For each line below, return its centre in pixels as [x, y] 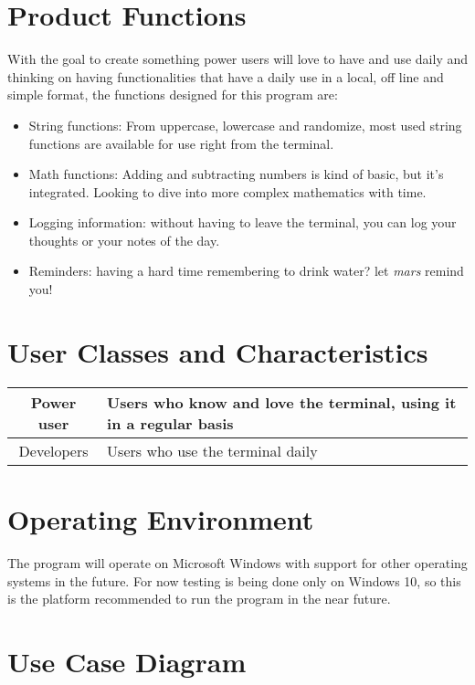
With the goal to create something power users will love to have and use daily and [237, 59]
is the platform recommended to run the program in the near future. [199, 599]
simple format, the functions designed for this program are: [173, 95]
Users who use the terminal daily [212, 450]
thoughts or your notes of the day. [124, 240]
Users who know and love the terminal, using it [282, 402]
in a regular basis [170, 423]
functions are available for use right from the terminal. [181, 143]
